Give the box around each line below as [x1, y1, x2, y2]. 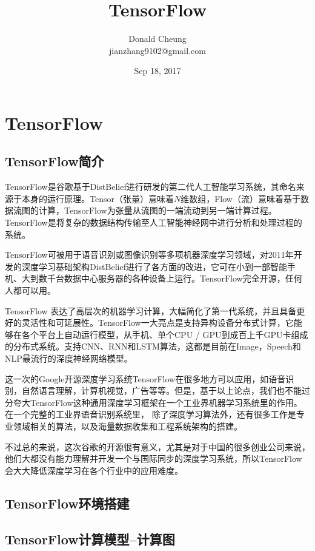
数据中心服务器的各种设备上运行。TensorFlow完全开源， [64, 272, 285, 285]
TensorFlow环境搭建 [5, 493, 130, 512]
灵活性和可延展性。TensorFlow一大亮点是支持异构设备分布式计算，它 [21, 316, 294, 329]
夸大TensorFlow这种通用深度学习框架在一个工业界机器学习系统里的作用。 [13, 396, 302, 408]
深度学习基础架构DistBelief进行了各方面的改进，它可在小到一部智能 [21, 260, 287, 272]
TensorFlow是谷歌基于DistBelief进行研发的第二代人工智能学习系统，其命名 [5, 180, 296, 193]
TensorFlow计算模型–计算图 [5, 529, 175, 548]
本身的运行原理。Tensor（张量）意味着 [21, 192, 174, 205]
